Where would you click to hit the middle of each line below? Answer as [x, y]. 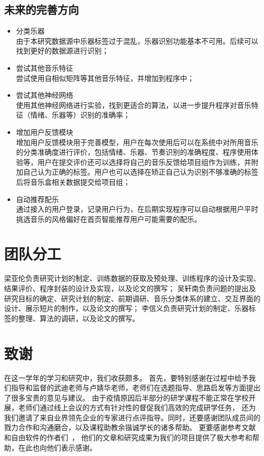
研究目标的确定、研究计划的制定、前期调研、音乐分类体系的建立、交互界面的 [132, 298]
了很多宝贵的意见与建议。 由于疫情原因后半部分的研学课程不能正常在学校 [126, 397]
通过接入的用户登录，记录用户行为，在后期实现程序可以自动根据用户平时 [137, 209]
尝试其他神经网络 [45, 95]
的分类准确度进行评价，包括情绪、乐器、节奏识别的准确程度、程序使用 [134, 152]
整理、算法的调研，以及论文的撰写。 [79, 318]
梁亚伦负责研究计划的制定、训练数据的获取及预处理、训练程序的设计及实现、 [132, 278]
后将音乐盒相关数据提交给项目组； [73, 181]
